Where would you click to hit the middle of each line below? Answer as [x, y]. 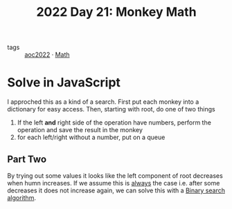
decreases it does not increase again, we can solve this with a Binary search [116, 190]
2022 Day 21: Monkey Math [116, 12]
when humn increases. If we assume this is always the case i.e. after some [114, 183]
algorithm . [22, 197]
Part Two [27, 159]
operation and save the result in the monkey [80, 130]
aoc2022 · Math [47, 55]
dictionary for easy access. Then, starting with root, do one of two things [111, 109]
